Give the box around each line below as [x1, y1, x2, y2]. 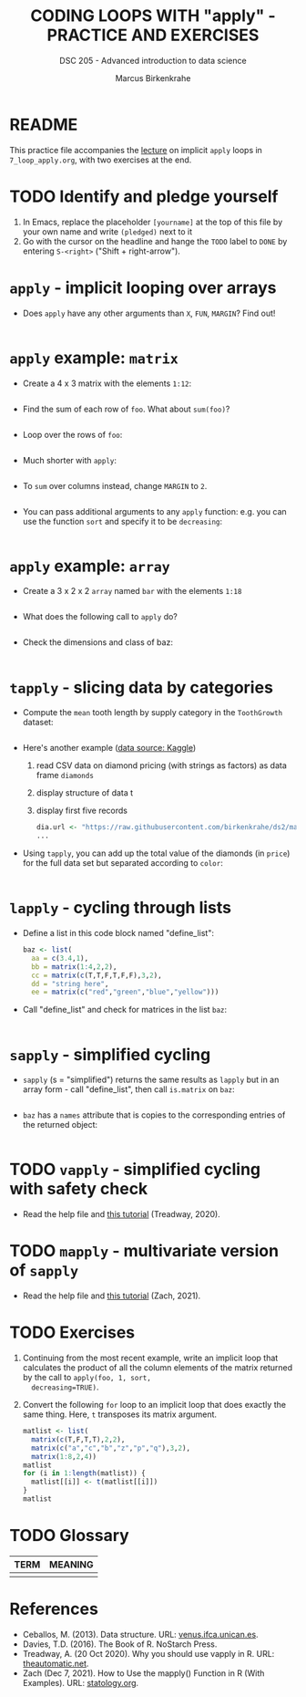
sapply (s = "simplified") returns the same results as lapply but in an [22, 1074, 280, 1086]
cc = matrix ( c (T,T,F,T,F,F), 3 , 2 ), [31, 971, 162, 980]
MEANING [48, 1557, 94, 1570]
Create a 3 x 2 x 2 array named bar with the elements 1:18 [22, 586, 242, 597]
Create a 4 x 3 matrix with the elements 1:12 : [22, 378, 192, 389]
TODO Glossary [9, 1525, 129, 1546]
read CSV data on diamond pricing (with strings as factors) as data [36, 760, 287, 771]
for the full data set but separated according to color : [22, 858, 223, 869]
